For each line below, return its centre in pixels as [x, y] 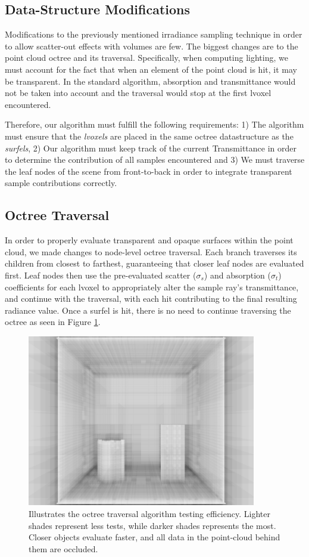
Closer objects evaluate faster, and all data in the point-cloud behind [154, 537]
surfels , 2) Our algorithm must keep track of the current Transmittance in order [151, 148]
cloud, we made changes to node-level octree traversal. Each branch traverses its [151, 251]
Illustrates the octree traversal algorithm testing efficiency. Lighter [149, 513]
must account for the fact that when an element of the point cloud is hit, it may [151, 69]
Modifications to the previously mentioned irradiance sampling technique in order [154, 34]
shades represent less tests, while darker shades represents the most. [152, 525]
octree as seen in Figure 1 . [53, 322]
